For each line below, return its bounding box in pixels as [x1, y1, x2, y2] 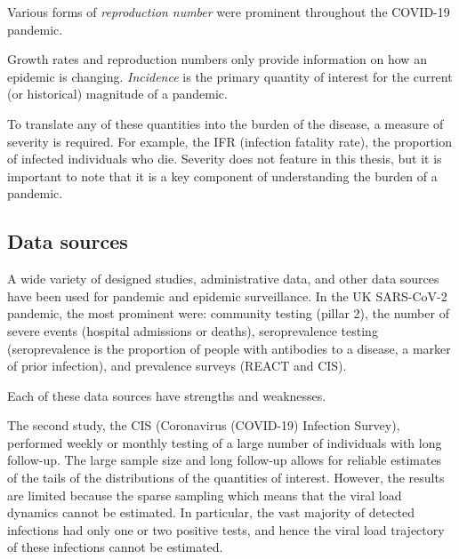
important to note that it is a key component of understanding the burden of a [7, 166, 438, 185]
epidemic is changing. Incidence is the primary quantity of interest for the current [7, 67, 453, 85]
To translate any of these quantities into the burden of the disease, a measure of [7, 114, 444, 132]
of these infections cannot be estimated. [7, 538, 223, 556]
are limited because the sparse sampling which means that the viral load [7, 485, 402, 504]
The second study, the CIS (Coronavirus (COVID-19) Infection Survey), [7, 416, 400, 435]
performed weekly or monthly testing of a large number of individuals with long [7, 433, 442, 451]
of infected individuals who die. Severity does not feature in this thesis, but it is [7, 149, 442, 168]
